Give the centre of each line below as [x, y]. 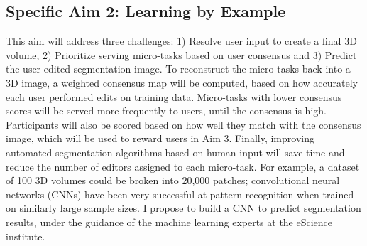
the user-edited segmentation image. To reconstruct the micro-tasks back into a [178, 69]
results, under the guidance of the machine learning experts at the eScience [169, 221]
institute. [26, 236]
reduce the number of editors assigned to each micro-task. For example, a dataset [183, 166]
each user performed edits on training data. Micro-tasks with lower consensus [174, 96]
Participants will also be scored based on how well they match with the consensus [183, 124]
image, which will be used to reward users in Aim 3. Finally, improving [160, 138]
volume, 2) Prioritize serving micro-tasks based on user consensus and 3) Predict [181, 54]
